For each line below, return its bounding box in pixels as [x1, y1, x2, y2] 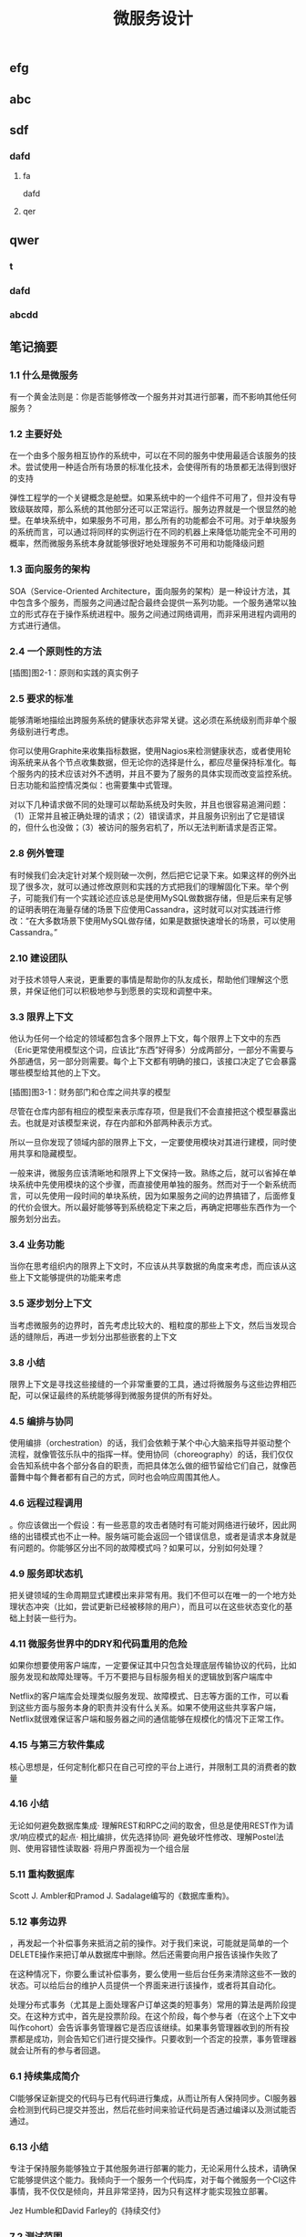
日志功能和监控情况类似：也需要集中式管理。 [9, 779, 178, 790]
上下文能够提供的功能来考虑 [16, 1272, 121, 1283]
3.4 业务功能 [9, 1239, 66, 1251]
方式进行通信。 [9, 620, 66, 631]
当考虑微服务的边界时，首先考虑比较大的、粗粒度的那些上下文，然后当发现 [9, 1320, 289, 1331]
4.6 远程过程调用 [9, 1497, 84, 1510]
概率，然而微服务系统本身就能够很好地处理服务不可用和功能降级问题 [9, 538, 265, 549]
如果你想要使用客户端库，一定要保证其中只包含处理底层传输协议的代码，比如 [9, 1660, 297, 1671]
